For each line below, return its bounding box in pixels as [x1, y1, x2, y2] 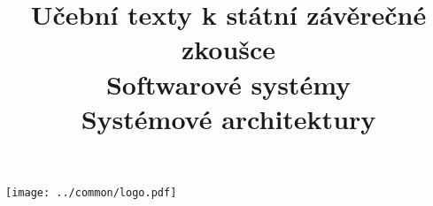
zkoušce [181, 31, 276, 67]
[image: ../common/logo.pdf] [5, 186, 177, 199]
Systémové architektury [81, 100, 376, 136]
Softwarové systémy [105, 65, 352, 102]
